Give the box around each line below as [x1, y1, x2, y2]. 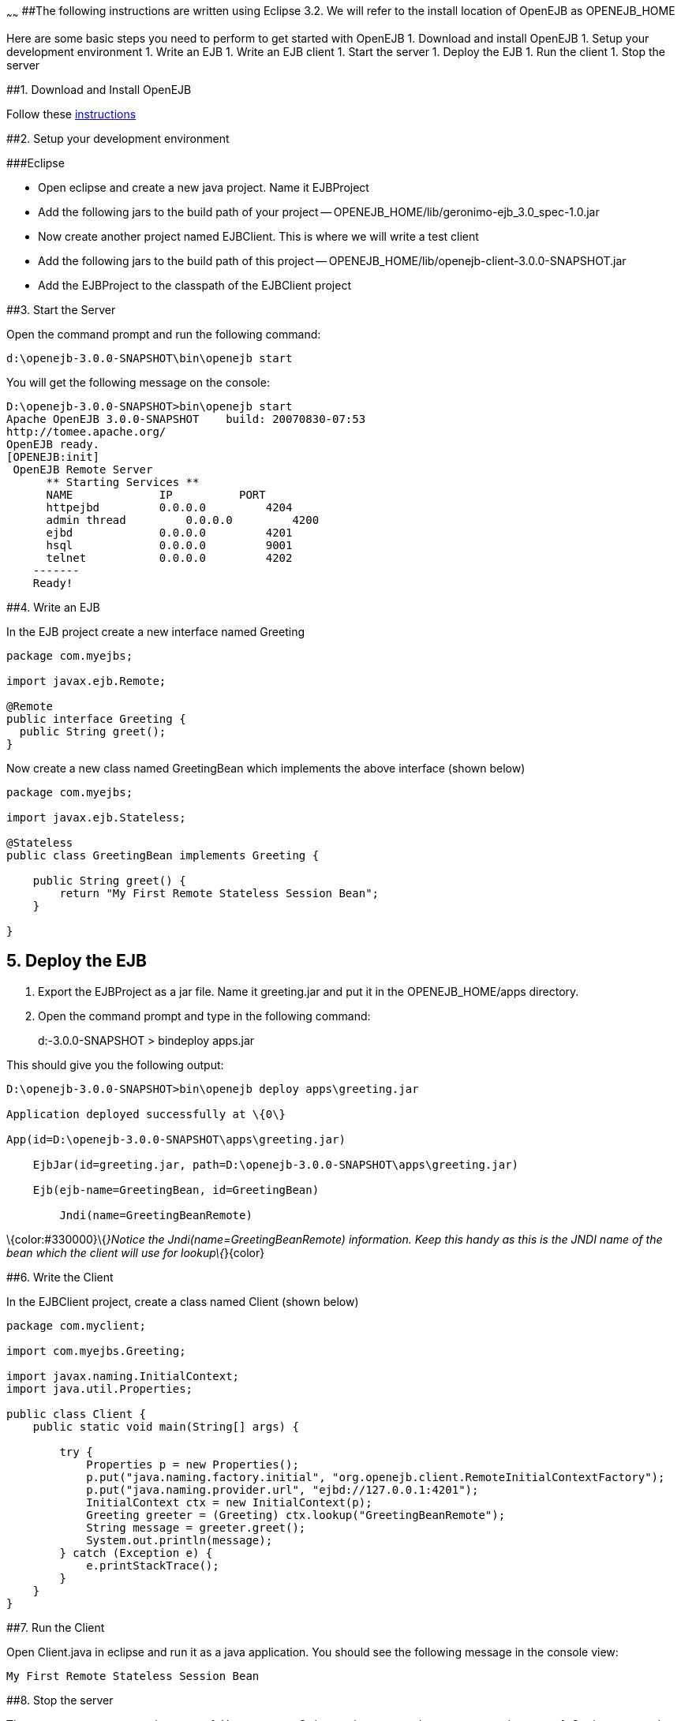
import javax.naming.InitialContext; [6, 1369, 240, 1382]
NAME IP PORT [46, 488, 266, 501]
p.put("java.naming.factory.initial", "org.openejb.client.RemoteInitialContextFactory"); [86, 1470, 665, 1483]
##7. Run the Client [6, 1620, 105, 1634]
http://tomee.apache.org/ [6, 425, 167, 438]
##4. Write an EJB [6, 600, 100, 614]
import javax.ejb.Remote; [6, 674, 167, 687]
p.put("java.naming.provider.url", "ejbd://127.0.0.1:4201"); [86, 1483, 479, 1496]
